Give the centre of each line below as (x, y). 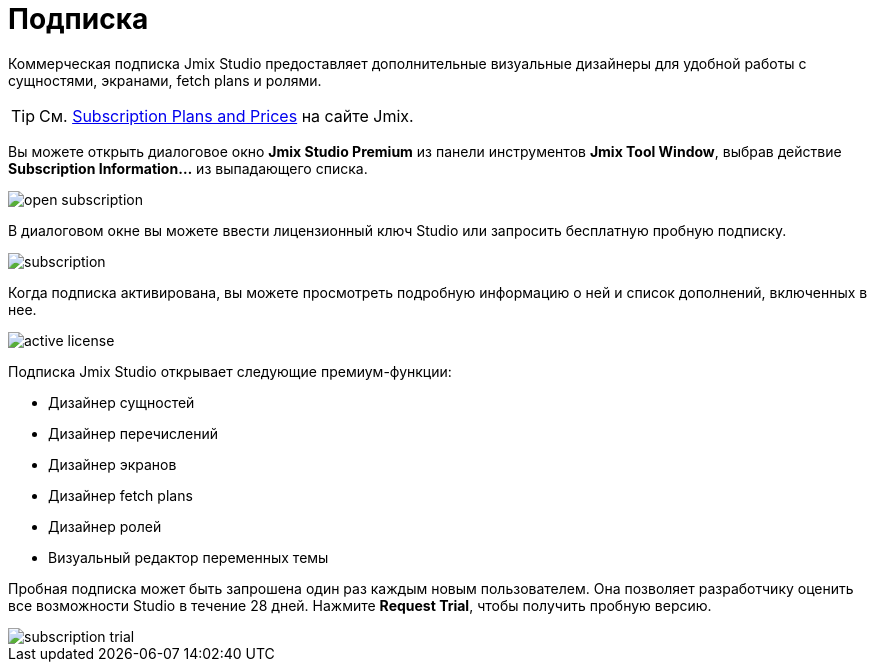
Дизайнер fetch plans (120, 495)
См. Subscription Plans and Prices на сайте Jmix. (226, 115)
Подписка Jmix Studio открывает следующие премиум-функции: (230, 371)
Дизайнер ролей (105, 526)
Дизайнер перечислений (133, 433)
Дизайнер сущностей (121, 402)
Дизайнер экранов (112, 464)
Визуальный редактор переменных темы (188, 557)
